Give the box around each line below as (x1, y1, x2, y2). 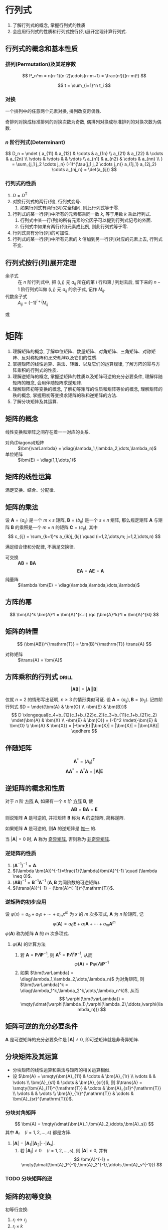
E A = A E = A (77, 568, 104, 574)
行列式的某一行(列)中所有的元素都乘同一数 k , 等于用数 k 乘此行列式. (12, 211, 151, 217)
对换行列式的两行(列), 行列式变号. (12, 199, 82, 205)
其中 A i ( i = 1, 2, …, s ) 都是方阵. (5, 1130, 72, 1137)
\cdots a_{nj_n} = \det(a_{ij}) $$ (52, 167, 117, 173)
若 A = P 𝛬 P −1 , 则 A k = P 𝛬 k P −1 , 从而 (20, 951, 93, 958)
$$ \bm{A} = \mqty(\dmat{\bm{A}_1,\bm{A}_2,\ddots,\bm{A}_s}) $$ (15, 1121, 154, 1127)
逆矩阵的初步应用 (5, 898, 47, 905)
